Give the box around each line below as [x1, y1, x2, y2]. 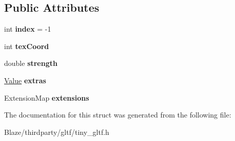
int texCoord [4, 40, 49, 51]
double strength [4, 58, 57, 68]
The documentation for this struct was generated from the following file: [4, 109, 231, 120]
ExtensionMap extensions [4, 92, 89, 103]
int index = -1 [4, 24, 51, 34]
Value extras [4, 75, 46, 85]
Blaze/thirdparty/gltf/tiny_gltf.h [4, 126, 109, 137]
